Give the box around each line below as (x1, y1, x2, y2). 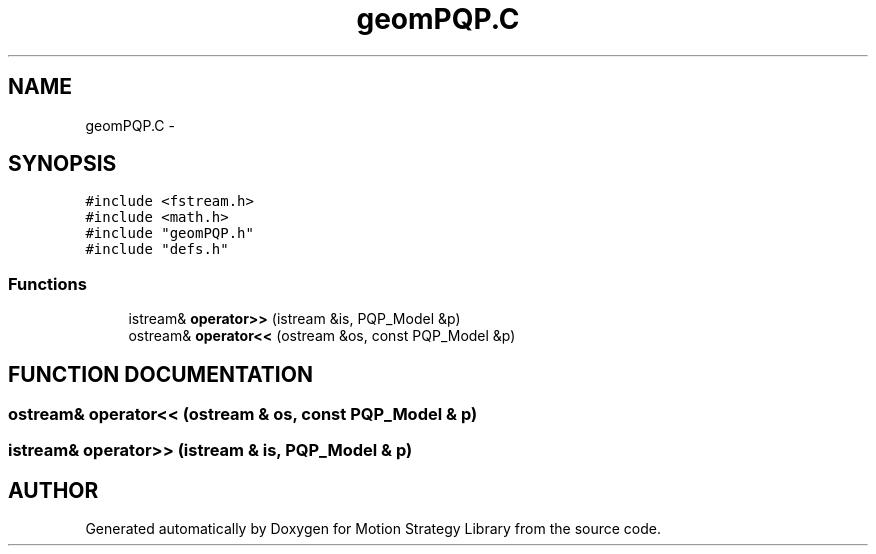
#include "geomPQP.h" (85, 225, 254, 242)
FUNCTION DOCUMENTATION (8, 361, 313, 387)
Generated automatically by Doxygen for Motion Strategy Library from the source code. (85, 520, 662, 538)
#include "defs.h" (85, 241, 229, 258)
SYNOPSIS (8, 151, 117, 177)
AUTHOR (8, 477, 99, 503)
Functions (8, 273, 87, 294)
